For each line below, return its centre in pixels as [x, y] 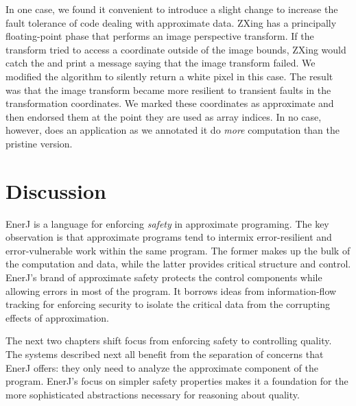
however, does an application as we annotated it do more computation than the [173, 130]
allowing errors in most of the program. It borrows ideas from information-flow [171, 290]
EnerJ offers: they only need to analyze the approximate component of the [162, 367]
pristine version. [39, 143]
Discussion [56, 190]
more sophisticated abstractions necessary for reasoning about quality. [153, 394]
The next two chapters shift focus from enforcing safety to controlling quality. [169, 341]
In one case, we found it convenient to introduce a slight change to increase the [172, 9]
